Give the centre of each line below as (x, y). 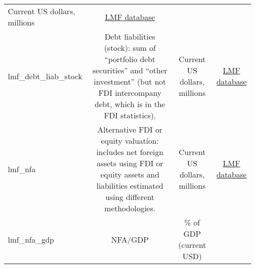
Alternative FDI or (130, 129)
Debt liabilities (130, 36)
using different (130, 197)
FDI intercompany (130, 93)
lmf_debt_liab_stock (45, 76)
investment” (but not (130, 81)
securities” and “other (130, 70)
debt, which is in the (130, 104)
